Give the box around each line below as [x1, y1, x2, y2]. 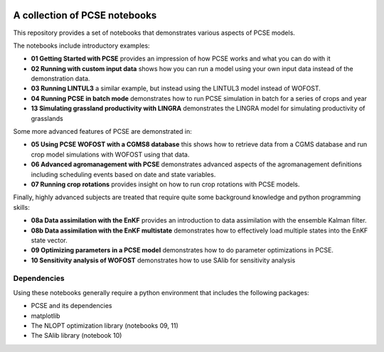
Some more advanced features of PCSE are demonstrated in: [13, 127, 192, 136]
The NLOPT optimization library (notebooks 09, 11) [31, 321, 179, 330]
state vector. [31, 235, 68, 245]
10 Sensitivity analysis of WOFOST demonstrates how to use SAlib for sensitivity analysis [31, 256, 296, 265]
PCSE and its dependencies [31, 302, 112, 310]
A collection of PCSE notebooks [13, 9, 157, 21]
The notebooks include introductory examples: [13, 41, 150, 50]
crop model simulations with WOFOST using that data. [31, 150, 190, 159]
